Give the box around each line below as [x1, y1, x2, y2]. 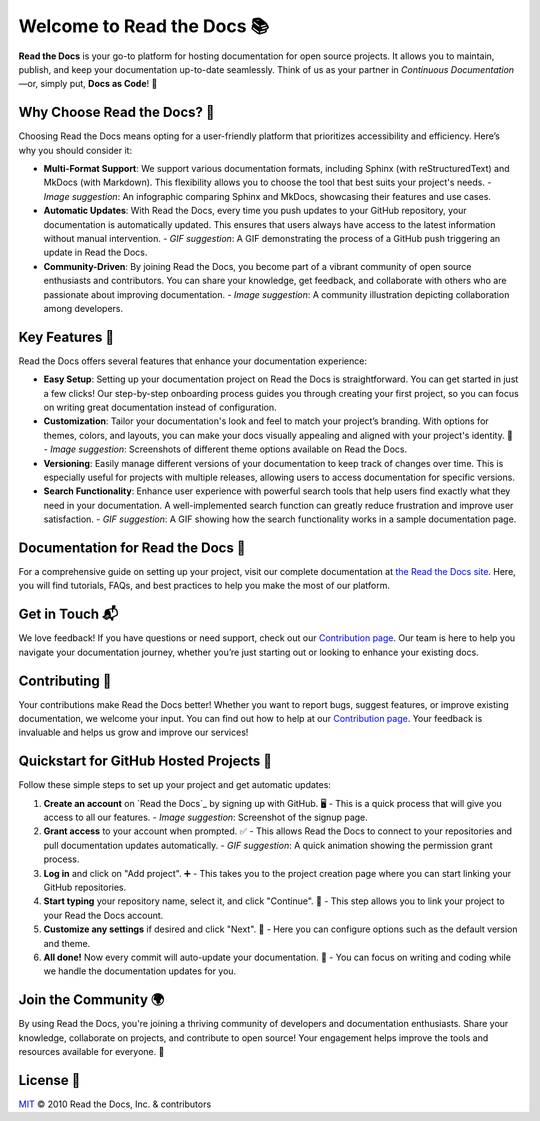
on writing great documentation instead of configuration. [43, 401, 277, 413]
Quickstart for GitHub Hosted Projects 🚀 [18, 753, 273, 770]
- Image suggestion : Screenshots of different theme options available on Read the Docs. [43, 443, 408, 455]
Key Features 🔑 [18, 328, 115, 345]
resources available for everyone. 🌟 [18, 1046, 165, 1058]
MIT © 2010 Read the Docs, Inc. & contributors [18, 1098, 212, 1110]
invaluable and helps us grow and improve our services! [18, 726, 249, 739]
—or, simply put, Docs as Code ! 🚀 [18, 78, 158, 90]
